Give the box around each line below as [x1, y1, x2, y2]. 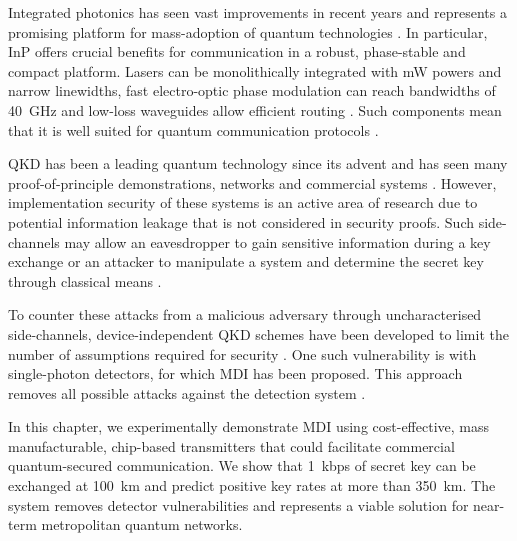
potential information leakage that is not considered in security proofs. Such [8, 211, 475, 232]
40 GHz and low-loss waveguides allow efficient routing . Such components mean [8, 99, 502, 120]
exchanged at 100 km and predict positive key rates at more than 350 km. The [8, 475, 496, 496]
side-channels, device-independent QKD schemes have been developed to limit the [8, 323, 509, 344]
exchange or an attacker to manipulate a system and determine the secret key [8, 251, 484, 272]
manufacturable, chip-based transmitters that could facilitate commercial [8, 435, 455, 456]
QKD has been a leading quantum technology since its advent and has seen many [8, 153, 508, 174]
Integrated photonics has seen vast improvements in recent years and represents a [8, 2, 507, 22]
